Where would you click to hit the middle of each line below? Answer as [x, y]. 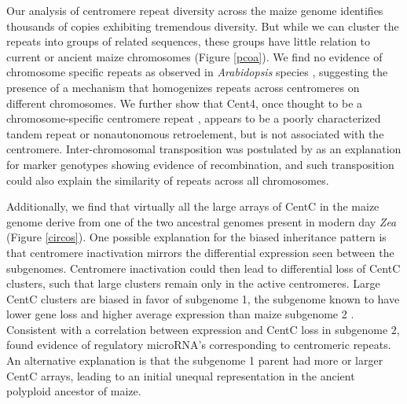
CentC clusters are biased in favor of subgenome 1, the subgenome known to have [203, 298]
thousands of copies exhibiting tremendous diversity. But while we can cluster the [203, 26]
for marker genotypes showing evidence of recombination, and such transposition [200, 164]
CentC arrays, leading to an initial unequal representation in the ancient [181, 375]
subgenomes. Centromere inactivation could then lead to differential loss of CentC [203, 268]
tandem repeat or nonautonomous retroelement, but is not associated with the [195, 133]
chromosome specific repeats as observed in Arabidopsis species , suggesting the [197, 72]
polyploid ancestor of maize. [74, 391]
